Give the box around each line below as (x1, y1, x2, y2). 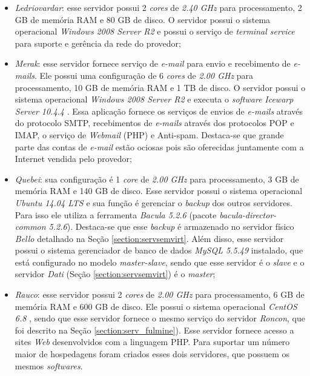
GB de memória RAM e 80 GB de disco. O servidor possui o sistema (15, 13, 271, 25)
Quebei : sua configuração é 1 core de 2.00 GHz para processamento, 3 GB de (15, 172, 299, 185)
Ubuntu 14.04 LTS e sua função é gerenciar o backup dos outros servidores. (15, 196, 292, 209)
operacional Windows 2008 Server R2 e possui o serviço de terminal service (15, 25, 295, 38)
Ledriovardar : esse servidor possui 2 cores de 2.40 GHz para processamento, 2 (15, 1, 302, 13)
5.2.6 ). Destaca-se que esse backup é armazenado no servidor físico (48, 220, 294, 233)
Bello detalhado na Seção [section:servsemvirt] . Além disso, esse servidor (15, 232, 284, 244)
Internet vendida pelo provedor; (15, 152, 132, 165)
